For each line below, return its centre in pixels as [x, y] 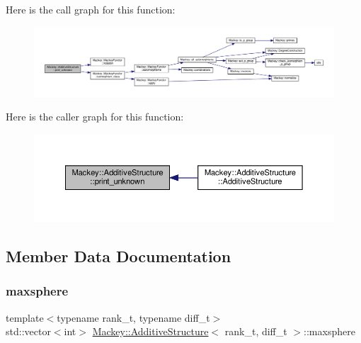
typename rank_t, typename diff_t [133, 317]
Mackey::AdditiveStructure [150, 331]
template [25, 317]
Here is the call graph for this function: [91, 9]
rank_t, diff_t [256, 331]
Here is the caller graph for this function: [95, 117]
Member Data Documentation [119, 255]
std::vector [28, 331]
